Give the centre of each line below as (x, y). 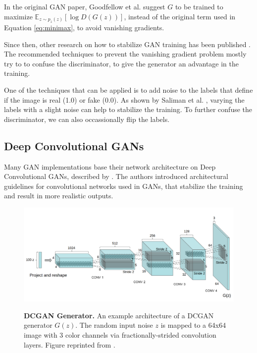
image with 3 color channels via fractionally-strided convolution (120, 334)
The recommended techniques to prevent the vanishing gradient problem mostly (125, 54)
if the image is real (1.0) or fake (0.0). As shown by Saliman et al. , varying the (124, 99)
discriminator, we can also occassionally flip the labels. (87, 119)
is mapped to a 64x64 (193, 325)
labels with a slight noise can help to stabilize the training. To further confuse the (128, 109)
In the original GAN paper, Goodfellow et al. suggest (85, 6)
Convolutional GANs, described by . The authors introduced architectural (116, 176)
